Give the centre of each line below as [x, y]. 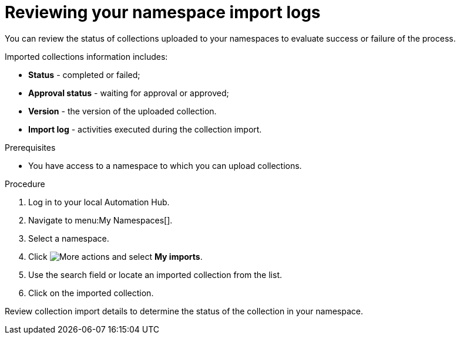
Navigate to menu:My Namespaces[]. [100, 220]
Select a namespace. [69, 238]
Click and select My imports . [115, 256]
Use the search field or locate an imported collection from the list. [155, 274]
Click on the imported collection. [91, 293]
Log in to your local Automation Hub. [99, 202]
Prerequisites [30, 147]
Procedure [25, 184]
